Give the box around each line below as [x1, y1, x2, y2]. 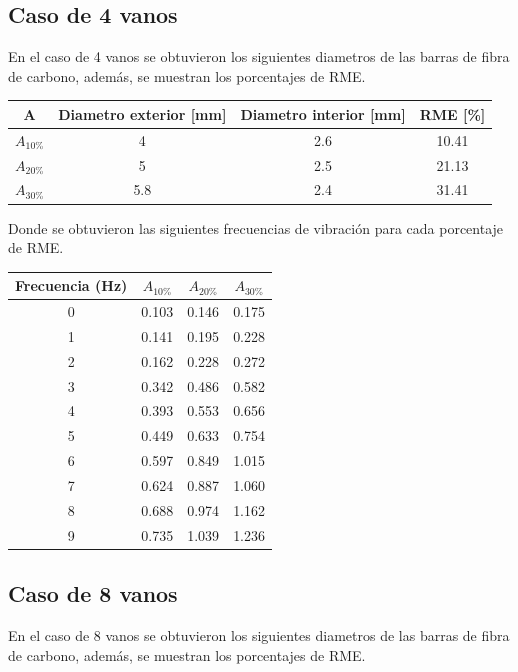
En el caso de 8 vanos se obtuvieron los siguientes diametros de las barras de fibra [8, 624, 510, 645]
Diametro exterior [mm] [58, 103, 227, 124]
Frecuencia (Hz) [15, 275, 128, 296]
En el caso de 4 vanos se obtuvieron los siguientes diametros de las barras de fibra [8, 46, 510, 67]
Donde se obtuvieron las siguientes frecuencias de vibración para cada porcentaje [8, 217, 504, 238]
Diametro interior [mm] [240, 103, 406, 124]
